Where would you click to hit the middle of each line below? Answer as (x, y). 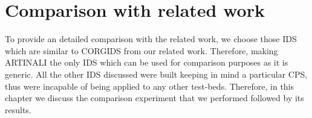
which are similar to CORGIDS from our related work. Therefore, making (141, 50)
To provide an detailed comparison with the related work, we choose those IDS (151, 39)
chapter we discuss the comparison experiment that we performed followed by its (154, 98)
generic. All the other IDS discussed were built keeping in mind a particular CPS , (156, 74)
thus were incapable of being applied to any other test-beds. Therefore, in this (150, 86)
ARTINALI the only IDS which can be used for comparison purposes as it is (147, 62)
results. (18, 109)
